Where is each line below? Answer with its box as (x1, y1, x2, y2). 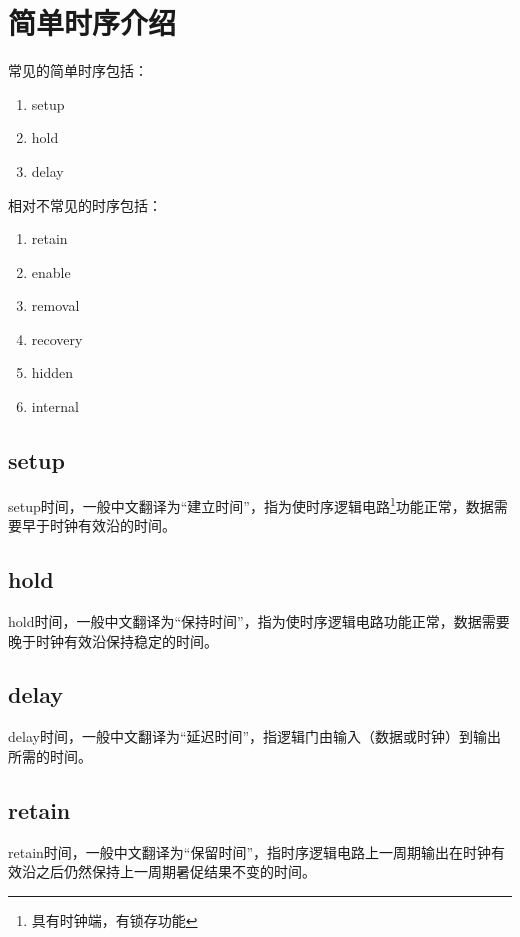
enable (31, 261, 71, 282)
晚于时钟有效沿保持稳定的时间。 (8, 630, 218, 651)
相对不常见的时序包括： (8, 194, 162, 215)
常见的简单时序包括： (8, 60, 148, 81)
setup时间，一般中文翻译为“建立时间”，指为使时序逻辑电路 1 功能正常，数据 (8, 492, 494, 516)
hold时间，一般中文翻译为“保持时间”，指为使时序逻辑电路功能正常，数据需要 (8, 610, 510, 631)
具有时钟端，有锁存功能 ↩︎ (31, 909, 198, 930)
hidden (31, 362, 74, 383)
